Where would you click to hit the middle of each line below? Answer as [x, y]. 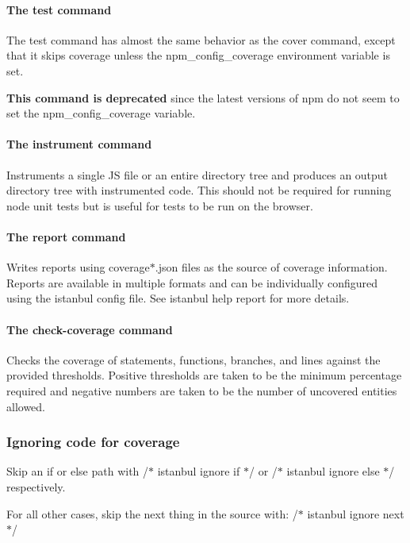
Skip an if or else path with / [78, 471]
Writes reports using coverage [78, 267]
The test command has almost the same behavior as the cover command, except [201, 39]
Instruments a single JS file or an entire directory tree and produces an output [197, 174]
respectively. [36, 486]
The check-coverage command [90, 329]
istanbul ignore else [333, 471]
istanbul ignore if [199, 471]
